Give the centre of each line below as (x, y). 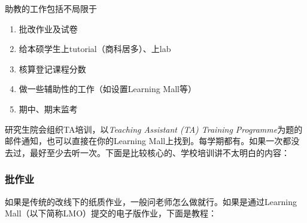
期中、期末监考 (48, 109)
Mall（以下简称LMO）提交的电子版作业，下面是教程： (111, 213)
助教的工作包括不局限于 (51, 8)
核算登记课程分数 (52, 68)
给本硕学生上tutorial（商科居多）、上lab (95, 49)
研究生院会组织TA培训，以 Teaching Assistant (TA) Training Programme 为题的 (154, 129)
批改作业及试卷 (48, 28)
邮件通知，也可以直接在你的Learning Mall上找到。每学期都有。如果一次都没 (152, 141)
